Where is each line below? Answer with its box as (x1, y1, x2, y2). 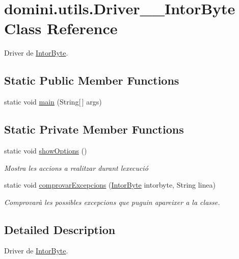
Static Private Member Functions (4, 121, 184, 137)
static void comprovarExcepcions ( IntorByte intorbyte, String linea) (4, 179, 216, 190)
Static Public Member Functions (4, 72, 179, 88)
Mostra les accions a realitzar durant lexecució (4, 162, 148, 173)
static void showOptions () (4, 145, 87, 156)
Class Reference (4, 18, 118, 39)
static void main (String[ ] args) (4, 96, 102, 107)
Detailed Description (4, 221, 116, 237)
